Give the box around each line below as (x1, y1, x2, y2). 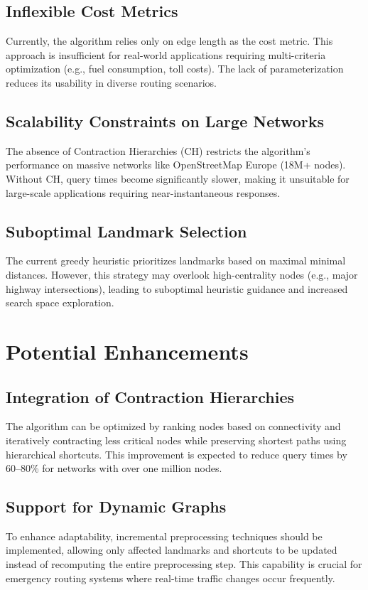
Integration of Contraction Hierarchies (6, 385, 295, 407)
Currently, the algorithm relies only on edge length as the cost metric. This (6, 33, 333, 48)
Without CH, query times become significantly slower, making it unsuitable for (6, 171, 350, 186)
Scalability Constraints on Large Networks (6, 109, 325, 132)
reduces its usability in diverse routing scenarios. (6, 75, 217, 90)
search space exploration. (6, 295, 114, 310)
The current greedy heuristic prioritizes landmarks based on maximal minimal (6, 253, 346, 268)
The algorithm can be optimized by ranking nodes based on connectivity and (6, 419, 341, 434)
